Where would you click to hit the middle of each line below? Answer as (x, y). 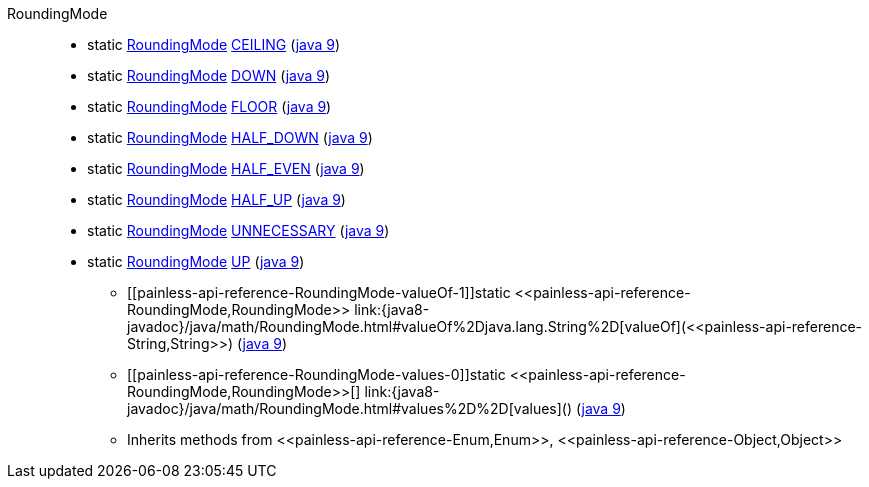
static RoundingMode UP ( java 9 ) (196, 261)
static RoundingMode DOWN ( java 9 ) (209, 75)
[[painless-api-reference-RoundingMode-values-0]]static (316, 374)
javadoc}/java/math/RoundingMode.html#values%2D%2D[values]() (350, 408)
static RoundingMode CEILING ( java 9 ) (214, 44)
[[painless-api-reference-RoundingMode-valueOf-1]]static (319, 292)
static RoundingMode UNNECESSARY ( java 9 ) (238, 230)
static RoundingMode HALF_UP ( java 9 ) (216, 199)
